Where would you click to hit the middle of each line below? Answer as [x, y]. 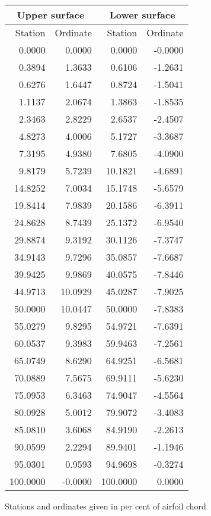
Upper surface [51, 15]
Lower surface [142, 15]
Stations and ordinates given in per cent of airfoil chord [105, 506]
